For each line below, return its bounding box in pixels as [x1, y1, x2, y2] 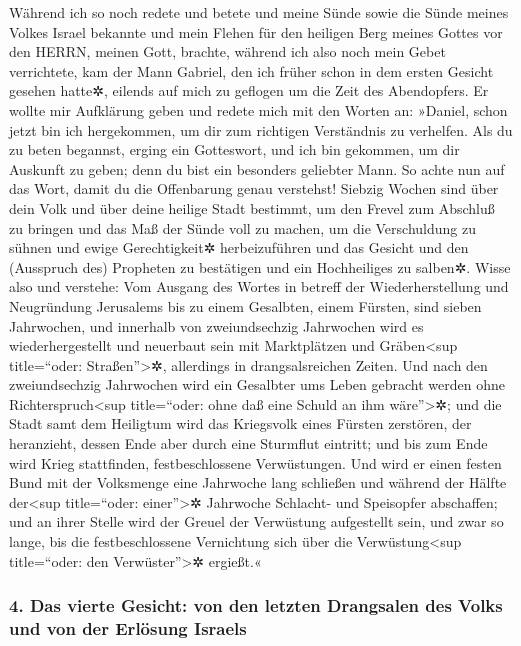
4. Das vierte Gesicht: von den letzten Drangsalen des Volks [9, 593, 503, 618]
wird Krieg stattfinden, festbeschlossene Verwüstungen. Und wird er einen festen [9, 452, 502, 473]
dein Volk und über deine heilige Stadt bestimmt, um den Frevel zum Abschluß [9, 197, 495, 218]
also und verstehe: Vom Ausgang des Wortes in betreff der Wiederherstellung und [9, 276, 509, 297]
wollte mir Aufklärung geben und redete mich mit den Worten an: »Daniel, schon [9, 99, 508, 120]
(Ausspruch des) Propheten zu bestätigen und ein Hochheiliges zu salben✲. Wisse [9, 256, 511, 277]
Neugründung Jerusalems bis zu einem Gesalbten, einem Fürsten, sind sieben [9, 295, 482, 316]
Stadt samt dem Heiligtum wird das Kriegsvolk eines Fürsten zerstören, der [9, 413, 472, 434]
